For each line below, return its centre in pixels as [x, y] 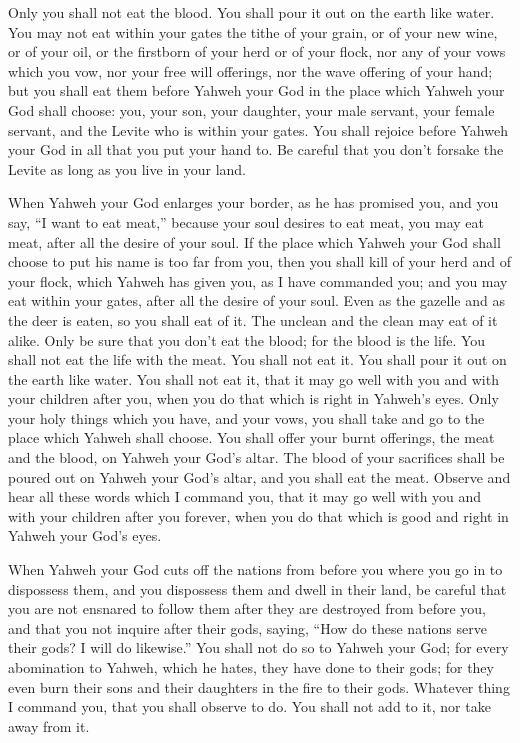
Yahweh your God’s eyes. [85, 535]
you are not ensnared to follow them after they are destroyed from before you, [247, 608]
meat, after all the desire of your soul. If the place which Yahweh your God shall [254, 241]
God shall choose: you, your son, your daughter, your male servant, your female [251, 109]
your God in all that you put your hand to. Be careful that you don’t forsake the [256, 149]
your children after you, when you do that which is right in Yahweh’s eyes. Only [253, 398]
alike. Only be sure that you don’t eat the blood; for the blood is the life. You [247, 339]
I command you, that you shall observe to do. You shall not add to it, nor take [249, 706]
